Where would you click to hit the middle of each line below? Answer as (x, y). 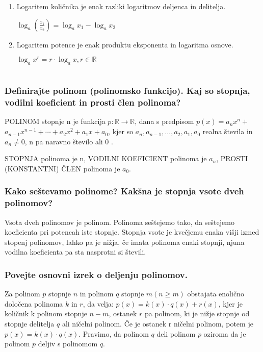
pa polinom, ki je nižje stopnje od (197, 313)
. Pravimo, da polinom (114, 333)
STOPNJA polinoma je (41, 158)
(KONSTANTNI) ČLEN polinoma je (62, 168)
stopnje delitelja (30, 323)
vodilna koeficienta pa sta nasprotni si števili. (75, 252)
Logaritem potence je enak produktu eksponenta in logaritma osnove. (125, 44)
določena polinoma (34, 303)
